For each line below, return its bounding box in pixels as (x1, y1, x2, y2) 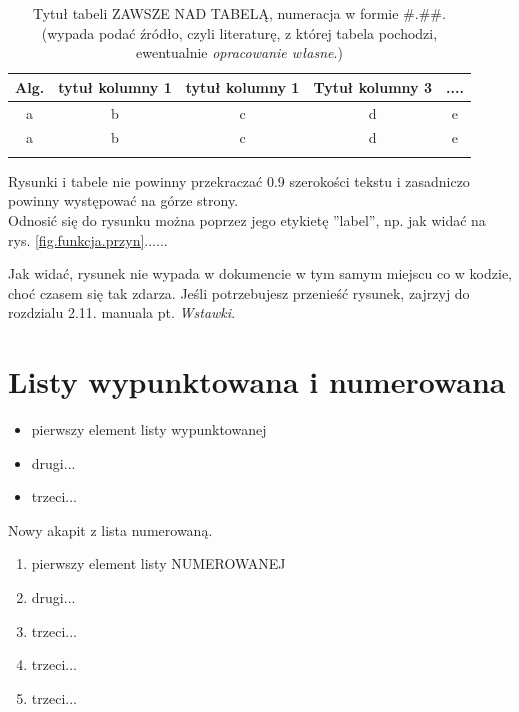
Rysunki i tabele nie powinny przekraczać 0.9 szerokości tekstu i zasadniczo (8, 170, 470, 191)
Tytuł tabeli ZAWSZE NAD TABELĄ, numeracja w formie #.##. (32, 3, 446, 23)
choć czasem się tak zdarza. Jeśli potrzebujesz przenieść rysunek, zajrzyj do (8, 282, 470, 303)
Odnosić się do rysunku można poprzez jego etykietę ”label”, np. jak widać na (8, 210, 486, 230)
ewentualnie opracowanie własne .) (136, 42, 343, 63)
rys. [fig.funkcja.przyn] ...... (8, 229, 168, 250)
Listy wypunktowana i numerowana (8, 361, 506, 402)
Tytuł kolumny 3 (313, 76, 432, 97)
